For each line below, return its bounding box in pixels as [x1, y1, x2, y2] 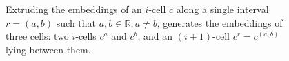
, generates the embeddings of [157, 15, 283, 29]
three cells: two [6, 29, 69, 43]
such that [56, 15, 97, 29]
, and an [137, 29, 172, 43]
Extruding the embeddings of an [6, 2, 142, 16]
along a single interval [176, 2, 269, 16]
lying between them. [6, 42, 91, 56]
